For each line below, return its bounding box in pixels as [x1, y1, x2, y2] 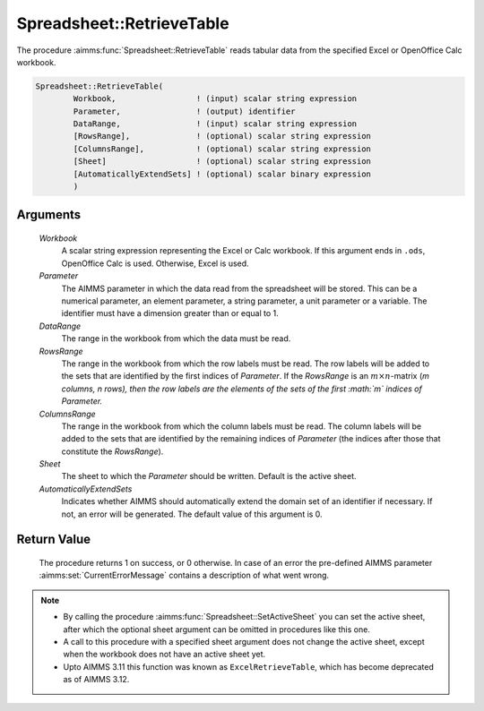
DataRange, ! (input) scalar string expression [73, 119, 358, 129]
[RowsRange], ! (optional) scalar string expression [73, 131, 372, 141]
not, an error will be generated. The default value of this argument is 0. [61, 509, 323, 519]
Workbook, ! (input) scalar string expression [73, 94, 358, 104]
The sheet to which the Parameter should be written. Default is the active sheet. [61, 471, 358, 482]
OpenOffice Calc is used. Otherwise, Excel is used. [61, 258, 250, 269]
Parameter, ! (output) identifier [73, 106, 296, 116]
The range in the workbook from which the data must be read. [61, 333, 291, 344]
